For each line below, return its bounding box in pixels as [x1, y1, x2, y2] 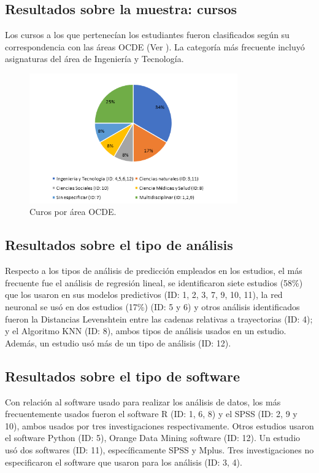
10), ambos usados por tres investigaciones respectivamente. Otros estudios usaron [5, 419, 314, 432]
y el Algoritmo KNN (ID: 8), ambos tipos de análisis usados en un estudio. [5, 324, 286, 337]
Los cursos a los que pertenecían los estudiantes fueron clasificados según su [5, 28, 290, 41]
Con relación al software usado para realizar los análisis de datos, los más [5, 395, 281, 408]
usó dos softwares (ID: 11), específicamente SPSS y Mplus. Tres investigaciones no [5, 443, 314, 456]
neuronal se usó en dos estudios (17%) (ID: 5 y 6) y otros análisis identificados [5, 300, 300, 313]
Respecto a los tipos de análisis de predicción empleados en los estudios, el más [5, 264, 302, 277]
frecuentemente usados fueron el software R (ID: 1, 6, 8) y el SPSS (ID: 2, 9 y [5, 407, 298, 420]
